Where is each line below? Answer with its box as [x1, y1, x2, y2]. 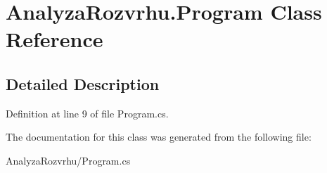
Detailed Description [6, 72, 160, 94]
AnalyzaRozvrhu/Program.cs [6, 153, 131, 167]
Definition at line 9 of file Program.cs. [6, 105, 169, 120]
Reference [6, 25, 103, 53]
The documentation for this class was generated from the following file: [6, 129, 312, 144]
